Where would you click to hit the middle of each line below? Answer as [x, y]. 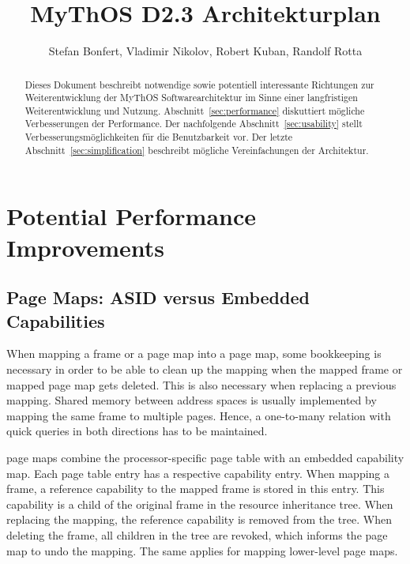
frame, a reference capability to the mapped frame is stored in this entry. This [196, 489]
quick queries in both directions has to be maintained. [137, 431]
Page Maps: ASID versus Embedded [158, 297]
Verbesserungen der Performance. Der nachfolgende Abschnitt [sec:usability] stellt [194, 124]
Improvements [86, 247]
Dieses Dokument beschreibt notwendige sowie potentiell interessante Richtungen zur [199, 84]
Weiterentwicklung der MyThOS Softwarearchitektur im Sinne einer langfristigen [191, 98]
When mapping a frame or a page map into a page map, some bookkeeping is [194, 353]
